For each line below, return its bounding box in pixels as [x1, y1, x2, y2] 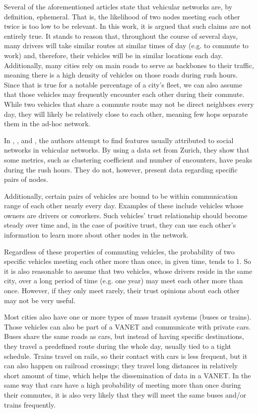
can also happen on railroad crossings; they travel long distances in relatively [4, 360, 238, 371]
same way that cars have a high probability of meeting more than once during [4, 380, 241, 390]
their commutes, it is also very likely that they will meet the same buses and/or [4, 389, 247, 400]
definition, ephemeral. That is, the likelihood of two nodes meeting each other [4, 11, 240, 21]
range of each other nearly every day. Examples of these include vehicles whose [4, 200, 244, 211]
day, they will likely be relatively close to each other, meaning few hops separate [4, 108, 248, 119]
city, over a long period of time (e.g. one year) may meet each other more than [4, 275, 243, 286]
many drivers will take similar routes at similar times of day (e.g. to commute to [4, 40, 249, 51]
